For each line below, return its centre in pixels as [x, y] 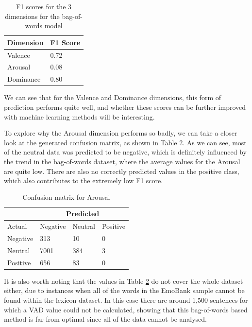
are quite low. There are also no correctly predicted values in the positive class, [122, 171]
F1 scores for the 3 [44, 6]
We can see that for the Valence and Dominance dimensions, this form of [113, 97]
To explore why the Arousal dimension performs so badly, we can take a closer [121, 133]
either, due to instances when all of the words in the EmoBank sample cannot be [124, 290]
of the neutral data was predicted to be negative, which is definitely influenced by [125, 152]
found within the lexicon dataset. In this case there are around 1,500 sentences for [126, 300]
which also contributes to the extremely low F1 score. [84, 181]
